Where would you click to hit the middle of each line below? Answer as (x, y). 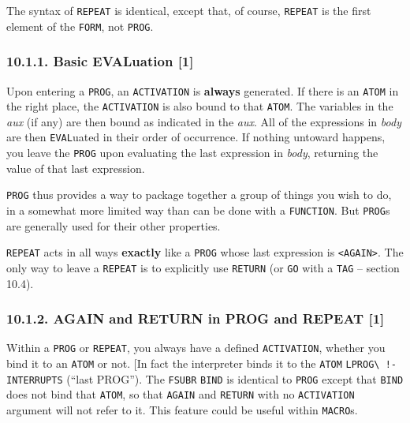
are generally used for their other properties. (114, 225)
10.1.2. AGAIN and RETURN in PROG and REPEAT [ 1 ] (196, 318)
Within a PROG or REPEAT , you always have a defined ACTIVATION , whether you (196, 348)
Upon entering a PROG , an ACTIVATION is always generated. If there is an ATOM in (203, 90)
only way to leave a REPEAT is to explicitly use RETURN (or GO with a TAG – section (203, 267)
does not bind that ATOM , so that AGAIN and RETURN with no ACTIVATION (181, 394)
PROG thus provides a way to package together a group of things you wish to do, (199, 195)
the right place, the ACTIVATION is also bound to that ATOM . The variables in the (200, 106)
